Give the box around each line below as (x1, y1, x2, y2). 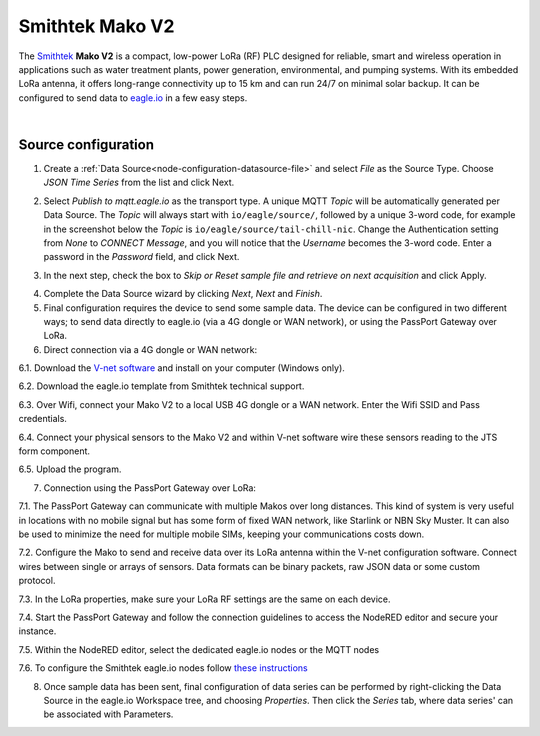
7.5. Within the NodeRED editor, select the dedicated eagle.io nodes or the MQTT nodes (18, 643, 380, 655)
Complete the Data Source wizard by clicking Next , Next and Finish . (43, 288, 323, 300)
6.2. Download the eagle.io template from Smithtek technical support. (18, 380, 305, 392)
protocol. (18, 575, 56, 587)
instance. (18, 625, 57, 637)
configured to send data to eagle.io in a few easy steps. (18, 91, 248, 104)
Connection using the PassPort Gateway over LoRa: (43, 481, 257, 494)
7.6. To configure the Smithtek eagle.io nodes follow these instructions (18, 662, 309, 674)
